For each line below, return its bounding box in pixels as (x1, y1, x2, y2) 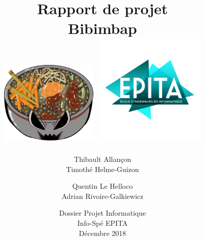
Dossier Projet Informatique (59, 208, 146, 218)
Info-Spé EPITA (77, 218, 128, 228)
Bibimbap (67, 18, 138, 39)
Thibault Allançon (74, 154, 131, 164)
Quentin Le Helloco (72, 181, 133, 191)
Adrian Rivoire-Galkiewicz (61, 190, 144, 201)
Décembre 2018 (79, 227, 126, 238)
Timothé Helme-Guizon (66, 163, 139, 174)
